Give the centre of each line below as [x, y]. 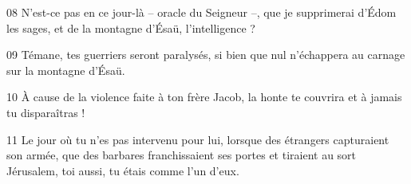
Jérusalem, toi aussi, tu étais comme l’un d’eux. [123, 170]
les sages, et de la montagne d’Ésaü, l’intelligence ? [131, 27]
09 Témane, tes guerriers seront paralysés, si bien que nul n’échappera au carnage [206, 55]
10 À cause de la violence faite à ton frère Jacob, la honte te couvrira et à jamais [204, 97]
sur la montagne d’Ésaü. [66, 70]
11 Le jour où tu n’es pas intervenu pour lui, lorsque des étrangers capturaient [198, 139]
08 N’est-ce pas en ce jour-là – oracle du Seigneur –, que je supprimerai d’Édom [202, 12]
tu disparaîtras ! [46, 112]
